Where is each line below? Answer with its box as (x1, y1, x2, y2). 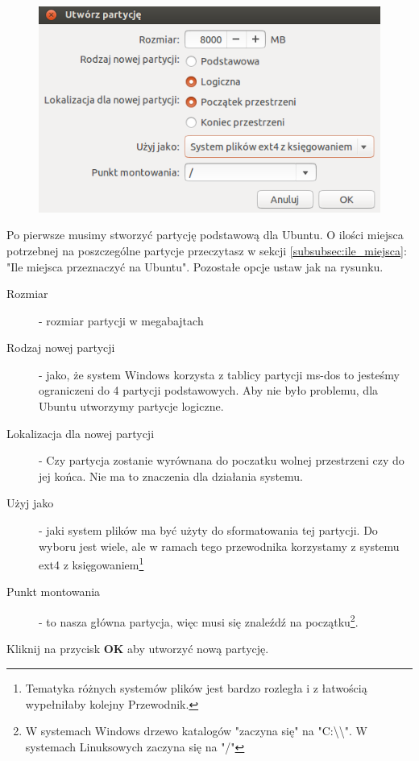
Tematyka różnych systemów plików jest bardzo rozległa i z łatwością (25, 679, 367, 696)
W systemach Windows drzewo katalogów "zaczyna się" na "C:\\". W (25, 722, 367, 739)
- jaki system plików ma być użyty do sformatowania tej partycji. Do (39, 522, 378, 539)
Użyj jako (6, 494, 54, 511)
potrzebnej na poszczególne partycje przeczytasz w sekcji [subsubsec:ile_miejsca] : (6, 242, 407, 258)
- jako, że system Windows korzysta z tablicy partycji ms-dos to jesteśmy (39, 366, 400, 383)
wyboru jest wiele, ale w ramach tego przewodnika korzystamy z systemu (39, 537, 400, 554)
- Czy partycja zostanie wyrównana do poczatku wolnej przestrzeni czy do (39, 452, 404, 469)
